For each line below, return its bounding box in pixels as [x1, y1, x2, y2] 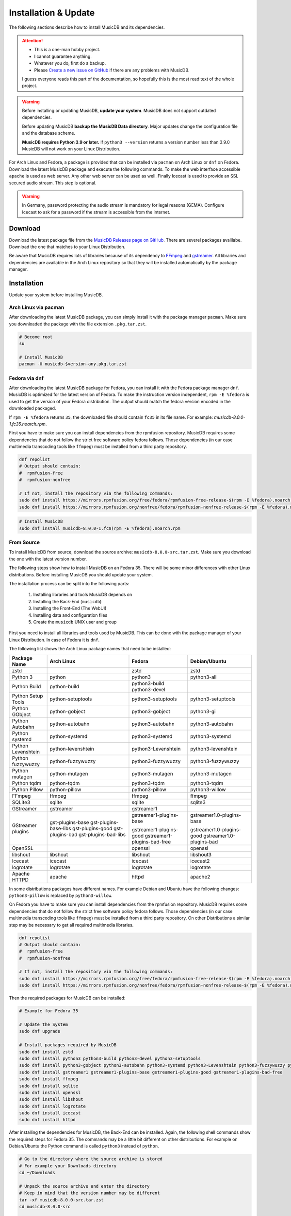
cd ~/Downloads [19, 1170, 55, 1175]
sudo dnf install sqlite [19, 1083, 79, 1089]
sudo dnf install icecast [19, 1110, 81, 1116]
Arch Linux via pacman [9, 304, 65, 311]
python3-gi [190, 708, 216, 715]
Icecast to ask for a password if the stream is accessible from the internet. [22, 209, 171, 215]
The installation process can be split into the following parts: [9, 581, 129, 587]
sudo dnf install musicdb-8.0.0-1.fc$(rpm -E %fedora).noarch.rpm [19, 525, 180, 531]
